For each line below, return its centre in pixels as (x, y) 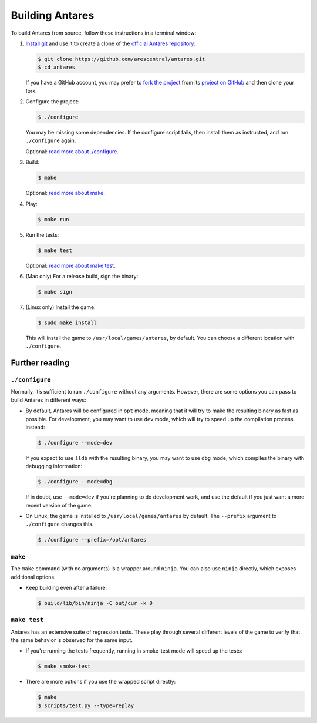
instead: (35, 427)
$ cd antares (57, 67)
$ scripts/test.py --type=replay (86, 705)
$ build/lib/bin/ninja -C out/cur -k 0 (95, 603)
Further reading (40, 363)
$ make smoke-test (64, 666)
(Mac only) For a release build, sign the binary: (82, 276)
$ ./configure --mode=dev (75, 443)
